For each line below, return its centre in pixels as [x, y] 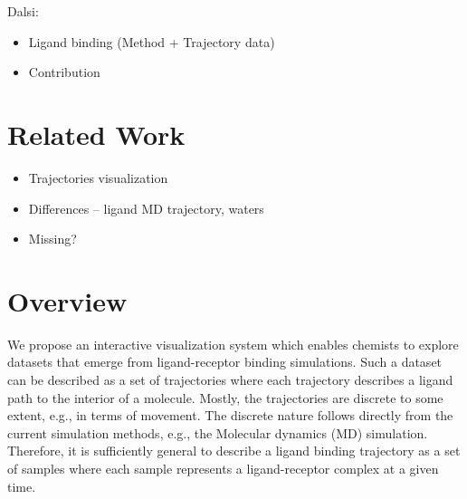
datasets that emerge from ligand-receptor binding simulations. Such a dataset [225, 362]
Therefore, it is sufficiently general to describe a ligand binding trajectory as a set [234, 451]
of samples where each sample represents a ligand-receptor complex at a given [223, 468]
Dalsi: [23, 11]
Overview [67, 300]
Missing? [52, 239]
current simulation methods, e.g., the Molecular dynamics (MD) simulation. [218, 432]
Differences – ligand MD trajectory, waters [146, 208]
